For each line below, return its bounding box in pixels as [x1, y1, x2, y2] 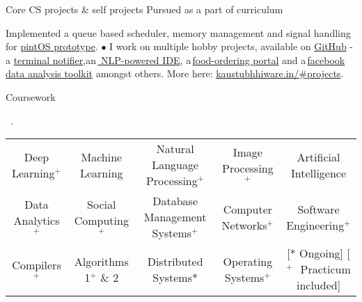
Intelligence [290, 164, 347, 181]
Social [87, 196, 116, 213]
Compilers [12, 256, 61, 273]
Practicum [300, 261, 351, 278]
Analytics [13, 212, 60, 229]
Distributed [147, 253, 203, 269]
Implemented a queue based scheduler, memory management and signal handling [6, 25, 351, 40]
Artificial [297, 148, 340, 165]
